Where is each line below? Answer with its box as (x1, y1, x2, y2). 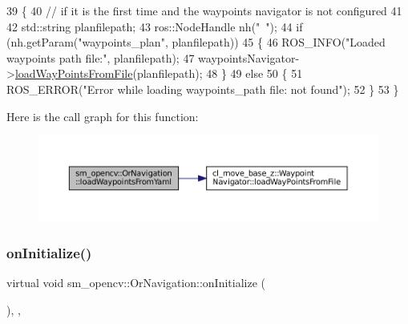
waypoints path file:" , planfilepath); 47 (6, 49, 195, 66)
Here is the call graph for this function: (6, 107, 199, 124)
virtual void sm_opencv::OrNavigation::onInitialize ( (6, 274, 265, 290)
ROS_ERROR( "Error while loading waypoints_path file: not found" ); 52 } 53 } (6, 80, 399, 97)
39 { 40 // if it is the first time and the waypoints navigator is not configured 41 (6, 2, 402, 18)
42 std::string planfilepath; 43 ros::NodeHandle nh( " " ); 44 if (6, 18, 303, 34)
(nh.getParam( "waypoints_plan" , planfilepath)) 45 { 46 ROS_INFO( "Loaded (6, 34, 386, 51)
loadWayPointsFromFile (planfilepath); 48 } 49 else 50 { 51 (14, 65, 303, 82)
